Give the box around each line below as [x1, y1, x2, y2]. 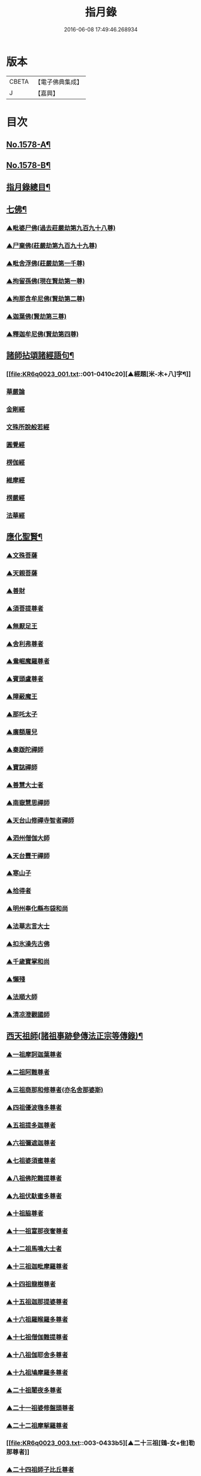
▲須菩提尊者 [6, 604, 44, 612]
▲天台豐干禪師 [6, 852, 50, 860]
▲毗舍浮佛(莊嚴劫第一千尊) [6, 260, 85, 268]
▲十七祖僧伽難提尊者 [6, 1333, 68, 1341]
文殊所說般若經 [6, 423, 50, 431]
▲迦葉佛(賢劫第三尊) [6, 312, 67, 320]
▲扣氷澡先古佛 [6, 940, 50, 948]
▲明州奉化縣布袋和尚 [6, 905, 68, 913]
